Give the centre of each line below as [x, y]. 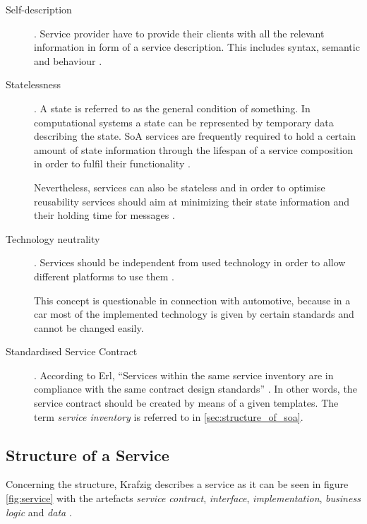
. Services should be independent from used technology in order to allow [190, 262]
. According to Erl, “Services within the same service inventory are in [184, 375]
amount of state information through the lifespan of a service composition [193, 149]
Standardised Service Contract [72, 351]
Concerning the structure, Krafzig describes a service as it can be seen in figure [177, 484]
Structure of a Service [88, 454]
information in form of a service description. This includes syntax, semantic [197, 47]
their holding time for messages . [104, 215]
